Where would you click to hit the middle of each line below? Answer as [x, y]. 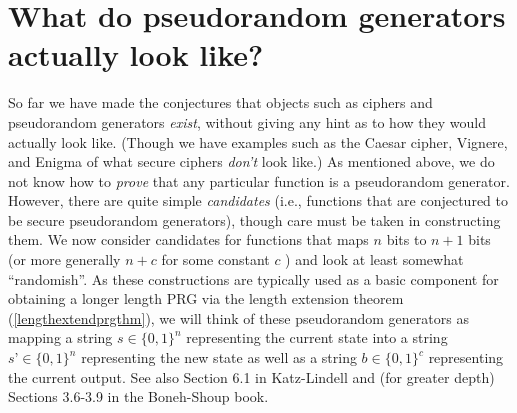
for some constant [215, 259]
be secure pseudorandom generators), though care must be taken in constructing [254, 219]
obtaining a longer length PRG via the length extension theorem [206, 298]
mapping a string [60, 337]
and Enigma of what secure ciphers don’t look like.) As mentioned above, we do [251, 161]
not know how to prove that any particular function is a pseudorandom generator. [259, 180]
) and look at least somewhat [374, 259]
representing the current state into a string [317, 337]
